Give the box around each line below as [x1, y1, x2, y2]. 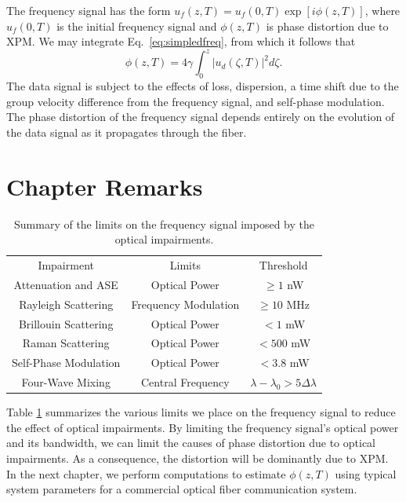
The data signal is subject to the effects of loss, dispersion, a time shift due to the [6, 78, 399, 94]
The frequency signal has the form [6, 2, 171, 18]
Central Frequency [141, 374, 230, 390]
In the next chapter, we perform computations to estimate [6, 465, 286, 482]
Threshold [259, 257, 308, 273]
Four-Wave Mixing [21, 374, 111, 390]
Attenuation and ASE [13, 276, 118, 292]
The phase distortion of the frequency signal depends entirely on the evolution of [6, 108, 395, 125]
